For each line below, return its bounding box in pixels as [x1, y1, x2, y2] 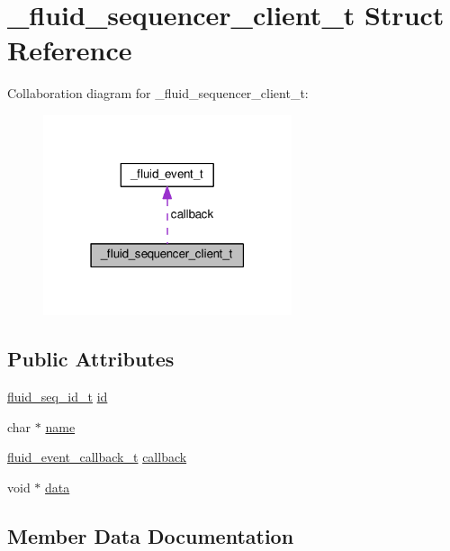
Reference [7, 32, 132, 68]
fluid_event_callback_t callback [7, 447, 187, 466]
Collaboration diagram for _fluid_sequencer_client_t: [7, 84, 309, 103]
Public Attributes [7, 345, 175, 373]
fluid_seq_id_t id [7, 387, 108, 406]
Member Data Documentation [7, 521, 294, 549]
